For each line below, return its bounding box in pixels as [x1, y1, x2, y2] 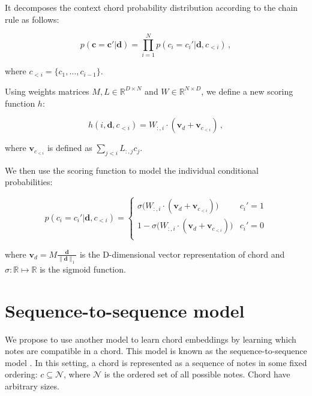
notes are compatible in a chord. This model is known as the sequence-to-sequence [5, 344, 307, 357]
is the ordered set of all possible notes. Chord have [104, 368, 290, 380]
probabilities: [5, 176, 53, 188]
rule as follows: [5, 13, 59, 25]
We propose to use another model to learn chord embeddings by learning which [5, 332, 296, 345]
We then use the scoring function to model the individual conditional [5, 164, 259, 176]
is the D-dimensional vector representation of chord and [79, 247, 285, 260]
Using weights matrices [5, 84, 89, 97]
